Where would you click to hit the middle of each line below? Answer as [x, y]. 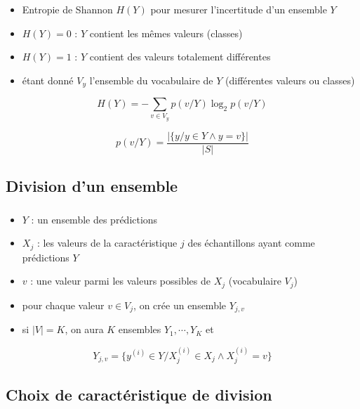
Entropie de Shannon [67, 9]
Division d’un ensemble [92, 186]
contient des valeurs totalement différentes [180, 57]
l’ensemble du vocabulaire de [151, 80]
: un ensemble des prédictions [94, 219]
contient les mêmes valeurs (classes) [166, 33]
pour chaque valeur [63, 305]
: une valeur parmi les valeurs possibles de [121, 281]
